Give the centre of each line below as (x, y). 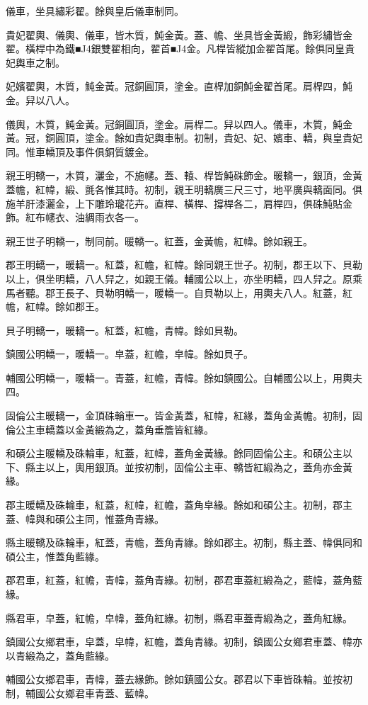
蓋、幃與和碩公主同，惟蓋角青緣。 (85, 518)
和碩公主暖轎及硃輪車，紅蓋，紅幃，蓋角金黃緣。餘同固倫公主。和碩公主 (174, 453)
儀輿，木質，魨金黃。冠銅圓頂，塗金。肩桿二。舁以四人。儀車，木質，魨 (174, 124)
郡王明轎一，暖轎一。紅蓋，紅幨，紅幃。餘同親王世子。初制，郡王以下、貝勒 (184, 265)
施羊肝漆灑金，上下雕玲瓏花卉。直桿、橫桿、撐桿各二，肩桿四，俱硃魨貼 (174, 203)
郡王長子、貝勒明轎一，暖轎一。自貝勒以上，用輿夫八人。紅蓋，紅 (199, 292)
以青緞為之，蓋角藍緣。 (60, 655)
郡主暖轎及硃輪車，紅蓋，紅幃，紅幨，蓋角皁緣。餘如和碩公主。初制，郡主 (179, 505)
